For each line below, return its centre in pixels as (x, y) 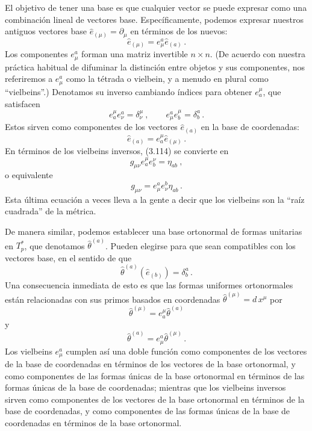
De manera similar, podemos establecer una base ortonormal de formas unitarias (154, 231)
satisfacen (23, 103)
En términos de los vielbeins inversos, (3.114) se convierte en (117, 151)
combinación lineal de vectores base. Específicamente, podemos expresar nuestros (154, 19)
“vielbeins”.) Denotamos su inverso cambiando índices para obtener (129, 91)
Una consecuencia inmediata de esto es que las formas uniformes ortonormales (149, 284)
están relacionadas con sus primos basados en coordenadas (113, 299)
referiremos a (29, 79)
